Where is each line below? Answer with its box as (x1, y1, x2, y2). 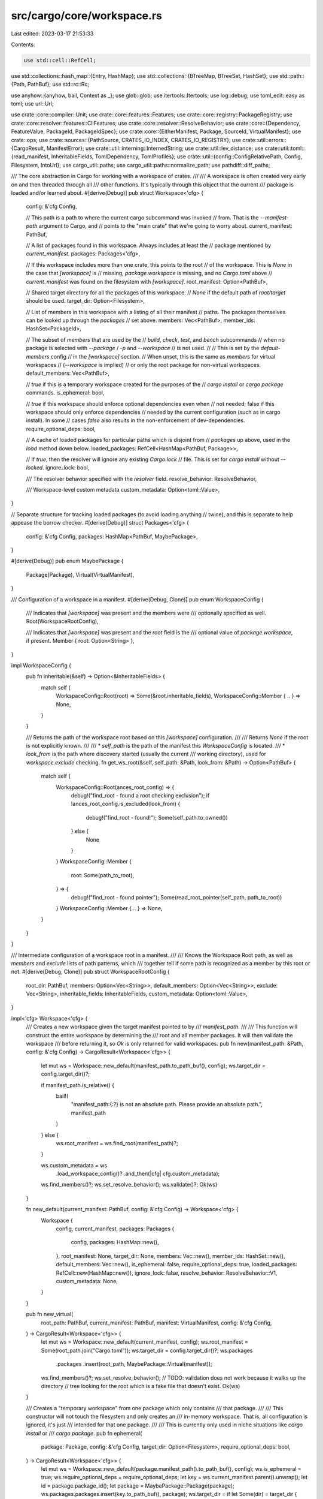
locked (26, 464, 43, 471)
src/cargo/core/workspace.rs (11, 9, 163, 22)
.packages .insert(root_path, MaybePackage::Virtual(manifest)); (56, 1360, 212, 1368)
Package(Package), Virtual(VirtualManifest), (26, 571, 135, 578)
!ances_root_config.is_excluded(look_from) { (71, 800, 181, 808)
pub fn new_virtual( (26, 1311, 74, 1318)
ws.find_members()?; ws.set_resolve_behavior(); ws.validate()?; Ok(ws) (41, 1181, 218, 1188)
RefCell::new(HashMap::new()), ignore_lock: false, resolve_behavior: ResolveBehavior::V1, (56, 1269, 278, 1277)
